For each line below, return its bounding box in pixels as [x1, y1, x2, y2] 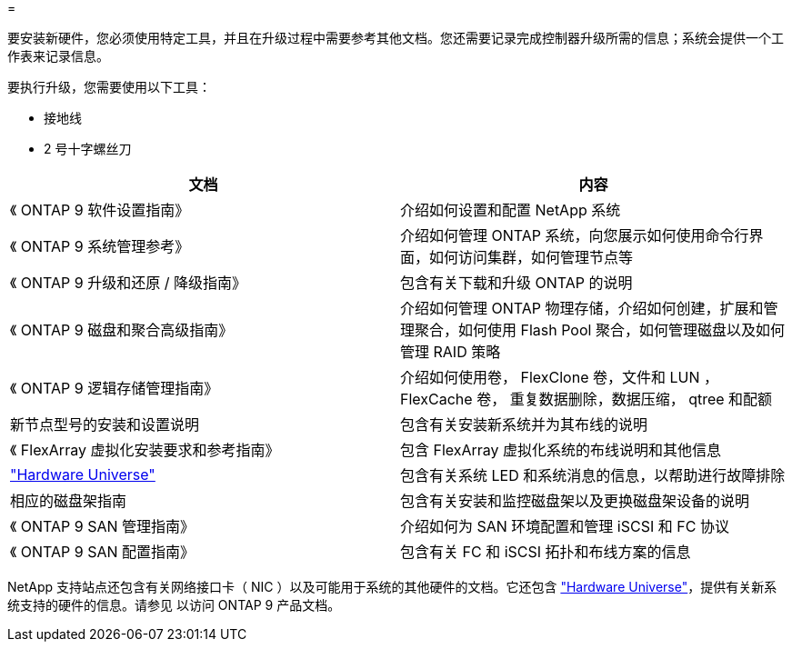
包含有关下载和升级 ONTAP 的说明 [400, 274, 633, 292]
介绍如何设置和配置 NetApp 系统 [400, 201, 621, 219]
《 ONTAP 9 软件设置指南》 [10, 201, 190, 219]
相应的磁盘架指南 [10, 492, 127, 510]
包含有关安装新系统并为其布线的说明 [400, 415, 648, 434]
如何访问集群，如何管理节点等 [429, 248, 634, 266]
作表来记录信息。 [7, 48, 109, 64]
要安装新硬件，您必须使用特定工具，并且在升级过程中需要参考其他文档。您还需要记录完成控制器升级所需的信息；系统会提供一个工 [7, 30, 784, 45]
